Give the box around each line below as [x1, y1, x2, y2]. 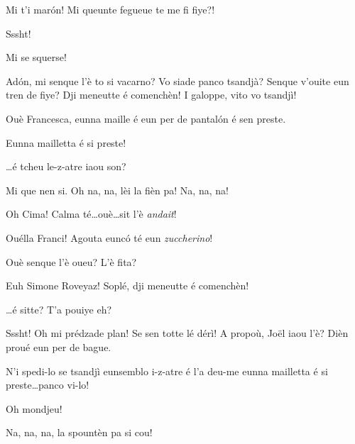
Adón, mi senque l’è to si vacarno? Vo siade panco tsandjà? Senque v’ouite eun [6, 73, 349, 88]
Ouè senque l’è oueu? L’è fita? [6, 254, 137, 269]
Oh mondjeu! [6, 401, 62, 416]
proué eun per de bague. [6, 339, 111, 354]
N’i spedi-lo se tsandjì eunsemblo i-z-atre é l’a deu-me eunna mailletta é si [6, 363, 328, 378]
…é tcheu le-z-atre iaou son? [6, 159, 126, 174]
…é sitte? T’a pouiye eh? [6, 301, 112, 316]
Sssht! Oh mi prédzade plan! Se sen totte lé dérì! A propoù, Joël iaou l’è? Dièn [6, 326, 349, 340]
